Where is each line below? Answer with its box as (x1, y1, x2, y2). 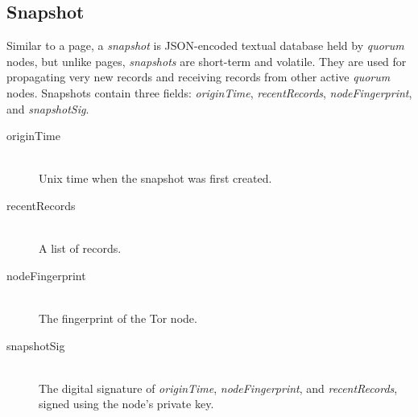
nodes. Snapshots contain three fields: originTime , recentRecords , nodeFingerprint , (6, 84, 412, 101)
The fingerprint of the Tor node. (39, 309, 197, 326)
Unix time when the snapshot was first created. (39, 170, 272, 187)
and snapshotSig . (6, 100, 89, 117)
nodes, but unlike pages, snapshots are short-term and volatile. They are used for (6, 52, 407, 69)
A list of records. (39, 240, 122, 257)
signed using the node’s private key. (39, 395, 214, 412)
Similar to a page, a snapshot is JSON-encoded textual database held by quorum (6, 37, 404, 54)
